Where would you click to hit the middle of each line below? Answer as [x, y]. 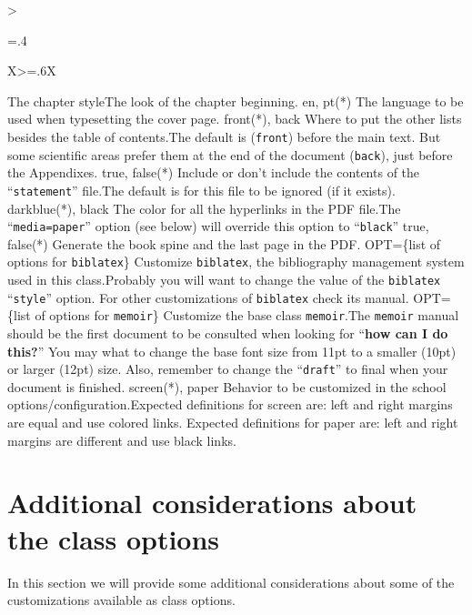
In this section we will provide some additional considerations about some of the [231, 582]
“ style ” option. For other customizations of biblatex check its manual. [208, 297]
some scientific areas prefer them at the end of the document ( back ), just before [230, 154]
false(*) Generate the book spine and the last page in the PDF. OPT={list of [224, 243]
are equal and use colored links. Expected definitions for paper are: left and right [233, 423]
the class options [114, 538]
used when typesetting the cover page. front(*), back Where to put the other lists [235, 119]
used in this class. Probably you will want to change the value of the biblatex [224, 280]
